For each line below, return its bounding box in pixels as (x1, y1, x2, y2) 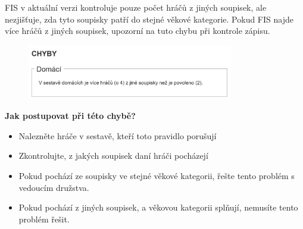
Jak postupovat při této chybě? (5, 109, 136, 122)
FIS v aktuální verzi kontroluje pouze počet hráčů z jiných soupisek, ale (5, 1, 267, 13)
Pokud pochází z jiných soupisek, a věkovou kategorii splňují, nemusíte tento (18, 201, 298, 214)
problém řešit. (18, 212, 70, 225)
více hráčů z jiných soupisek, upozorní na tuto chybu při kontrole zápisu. (5, 24, 270, 37)
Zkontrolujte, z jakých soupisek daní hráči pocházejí (18, 149, 208, 162)
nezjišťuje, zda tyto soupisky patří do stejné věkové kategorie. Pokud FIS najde (5, 12, 293, 25)
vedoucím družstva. (18, 181, 89, 193)
